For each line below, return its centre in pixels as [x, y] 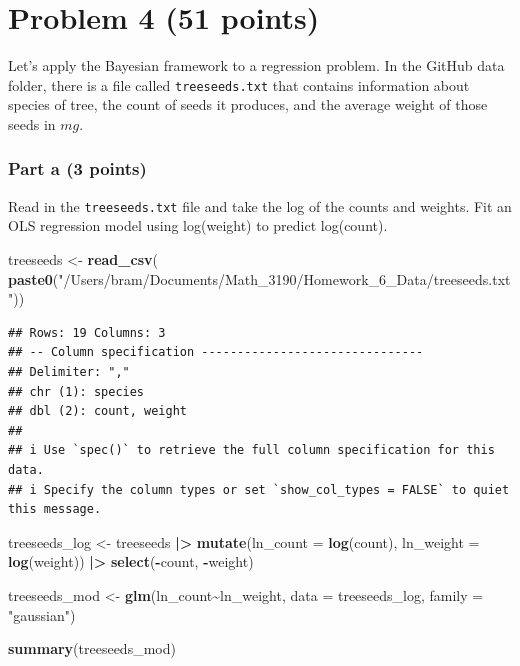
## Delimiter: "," [69, 372]
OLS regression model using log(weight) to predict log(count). [198, 225]
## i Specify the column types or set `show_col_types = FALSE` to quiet [259, 489]
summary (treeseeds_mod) [92, 648]
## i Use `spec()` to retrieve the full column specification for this [251, 450]
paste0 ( [33, 278]
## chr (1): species [76, 391]
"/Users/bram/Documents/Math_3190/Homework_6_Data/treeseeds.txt [284, 278]
